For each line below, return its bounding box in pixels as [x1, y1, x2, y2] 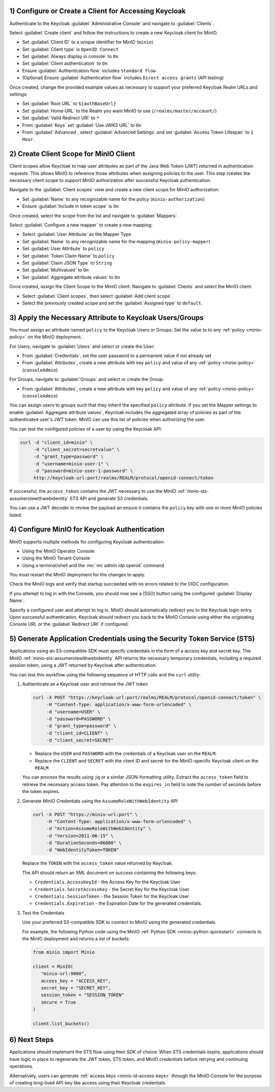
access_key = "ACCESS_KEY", [41, 978, 112, 984]
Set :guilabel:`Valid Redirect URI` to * [22, 115, 99, 121]
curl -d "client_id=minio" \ [20, 439, 93, 445]
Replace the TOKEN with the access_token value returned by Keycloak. [22, 860, 173, 867]
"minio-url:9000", [41, 971, 87, 977]
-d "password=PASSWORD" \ [46, 716, 112, 722]
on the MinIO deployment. [28, 334, 82, 340]
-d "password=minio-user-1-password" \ [33, 468, 133, 474]
